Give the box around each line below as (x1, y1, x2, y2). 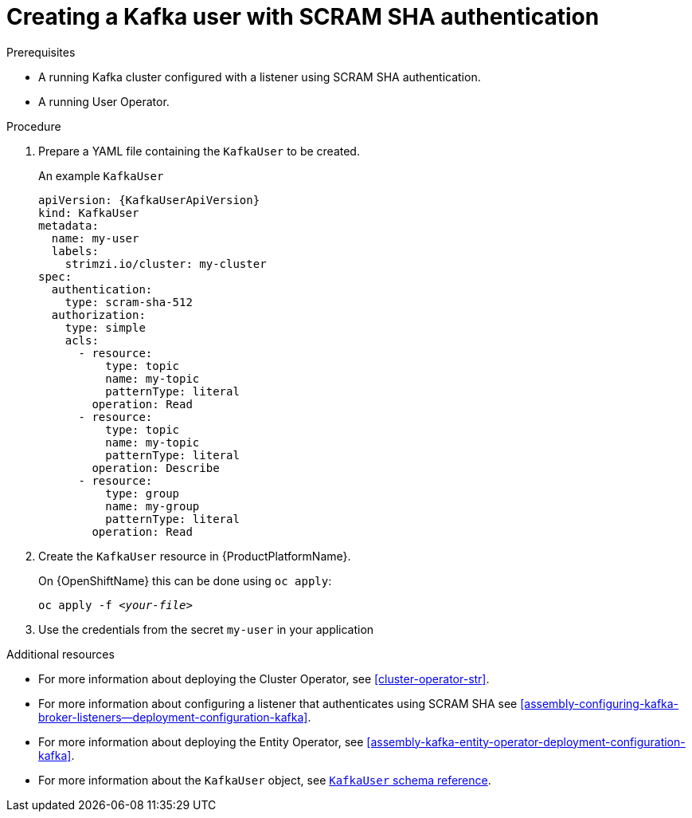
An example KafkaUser (38, 168, 164, 183)
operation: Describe (92, 461, 220, 474)
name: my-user (51, 231, 139, 245)
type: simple (65, 321, 146, 334)
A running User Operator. (38, 94, 170, 108)
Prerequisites (6, 45, 76, 59)
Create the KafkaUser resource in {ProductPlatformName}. (38, 549, 351, 563)
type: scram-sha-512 (65, 295, 193, 309)
